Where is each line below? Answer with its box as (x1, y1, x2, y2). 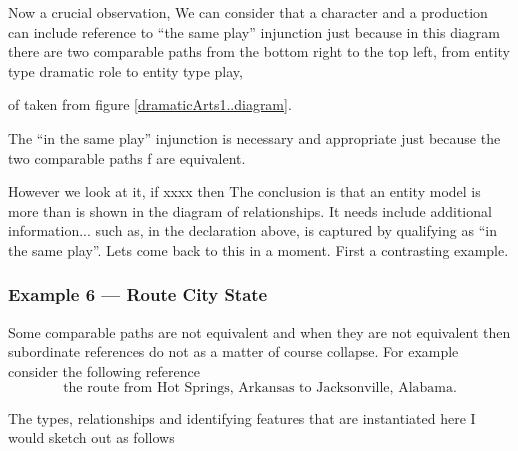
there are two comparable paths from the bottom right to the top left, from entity (8, 41, 510, 62)
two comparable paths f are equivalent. (8, 147, 246, 168)
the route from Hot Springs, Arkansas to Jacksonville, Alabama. (63, 380, 457, 395)
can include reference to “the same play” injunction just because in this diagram (8, 21, 500, 42)
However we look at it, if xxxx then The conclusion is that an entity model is (8, 181, 481, 202)
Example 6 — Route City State (8, 282, 268, 307)
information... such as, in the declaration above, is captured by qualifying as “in (8, 220, 497, 241)
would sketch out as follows (8, 427, 175, 448)
